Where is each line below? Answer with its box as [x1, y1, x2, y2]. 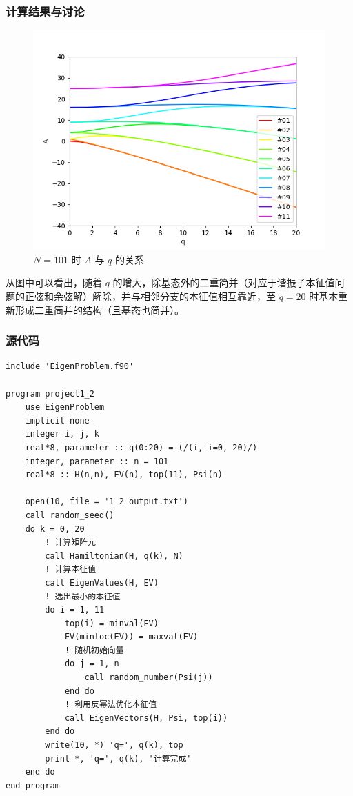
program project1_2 [6, 388, 94, 399]
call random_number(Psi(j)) [84, 673, 213, 683]
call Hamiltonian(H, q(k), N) [45, 550, 183, 561]
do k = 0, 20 [25, 524, 85, 534]
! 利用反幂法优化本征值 [64, 699, 157, 710]
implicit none [25, 415, 90, 426]
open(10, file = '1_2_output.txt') [25, 497, 188, 507]
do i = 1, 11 [45, 605, 105, 615]
